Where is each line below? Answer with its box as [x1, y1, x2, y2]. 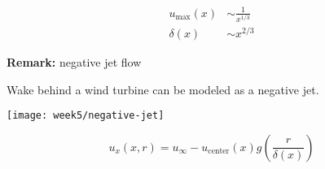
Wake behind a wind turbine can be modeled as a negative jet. [7, 80, 319, 97]
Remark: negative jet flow [7, 54, 142, 71]
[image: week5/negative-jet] [7, 110, 165, 122]
